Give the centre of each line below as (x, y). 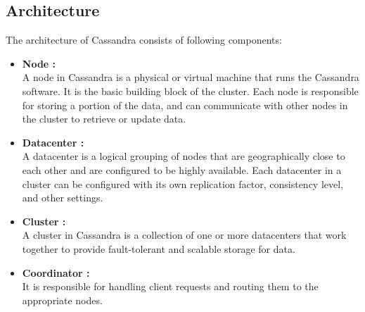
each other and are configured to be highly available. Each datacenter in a (182, 169)
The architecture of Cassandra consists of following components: (144, 40)
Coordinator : (56, 272)
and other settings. (63, 198)
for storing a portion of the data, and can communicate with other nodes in (185, 105)
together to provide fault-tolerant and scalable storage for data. (159, 248)
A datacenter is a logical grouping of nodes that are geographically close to (184, 156)
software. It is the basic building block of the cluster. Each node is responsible (190, 91)
